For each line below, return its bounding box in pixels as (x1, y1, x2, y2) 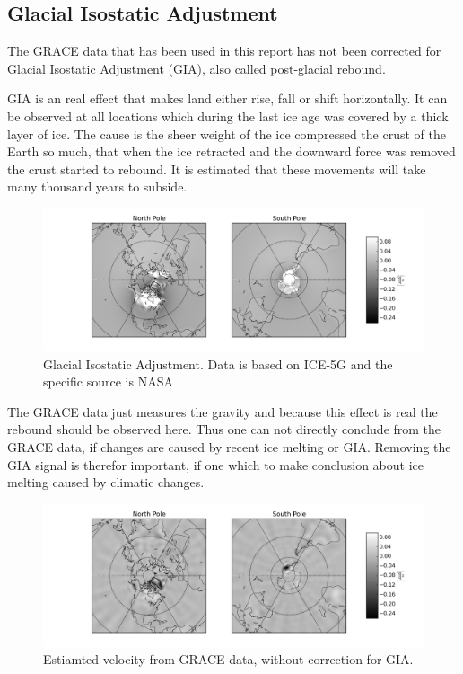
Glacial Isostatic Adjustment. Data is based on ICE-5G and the (43, 354, 393, 373)
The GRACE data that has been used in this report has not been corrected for (7, 41, 441, 60)
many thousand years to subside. (7, 177, 188, 196)
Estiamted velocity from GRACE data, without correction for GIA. (43, 650, 414, 669)
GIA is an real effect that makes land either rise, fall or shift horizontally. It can (7, 89, 448, 108)
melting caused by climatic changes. (7, 473, 205, 492)
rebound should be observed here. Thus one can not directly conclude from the (7, 420, 441, 439)
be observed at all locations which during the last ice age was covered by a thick (7, 106, 449, 125)
